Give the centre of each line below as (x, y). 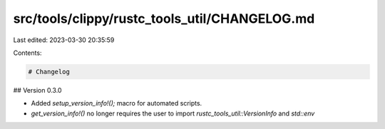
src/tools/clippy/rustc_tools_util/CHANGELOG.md (164, 19)
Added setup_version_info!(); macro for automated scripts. (117, 103)
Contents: (27, 53)
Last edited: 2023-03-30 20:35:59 (64, 40)
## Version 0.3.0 (37, 90)
